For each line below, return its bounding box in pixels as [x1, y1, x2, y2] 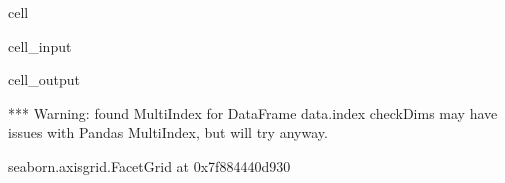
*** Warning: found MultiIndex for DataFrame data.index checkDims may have [8, 102, 498, 123]
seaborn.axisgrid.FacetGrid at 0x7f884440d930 [8, 155, 291, 176]
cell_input [8, 35, 72, 56]
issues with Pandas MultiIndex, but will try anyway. [8, 122, 328, 143]
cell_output [8, 69, 80, 90]
